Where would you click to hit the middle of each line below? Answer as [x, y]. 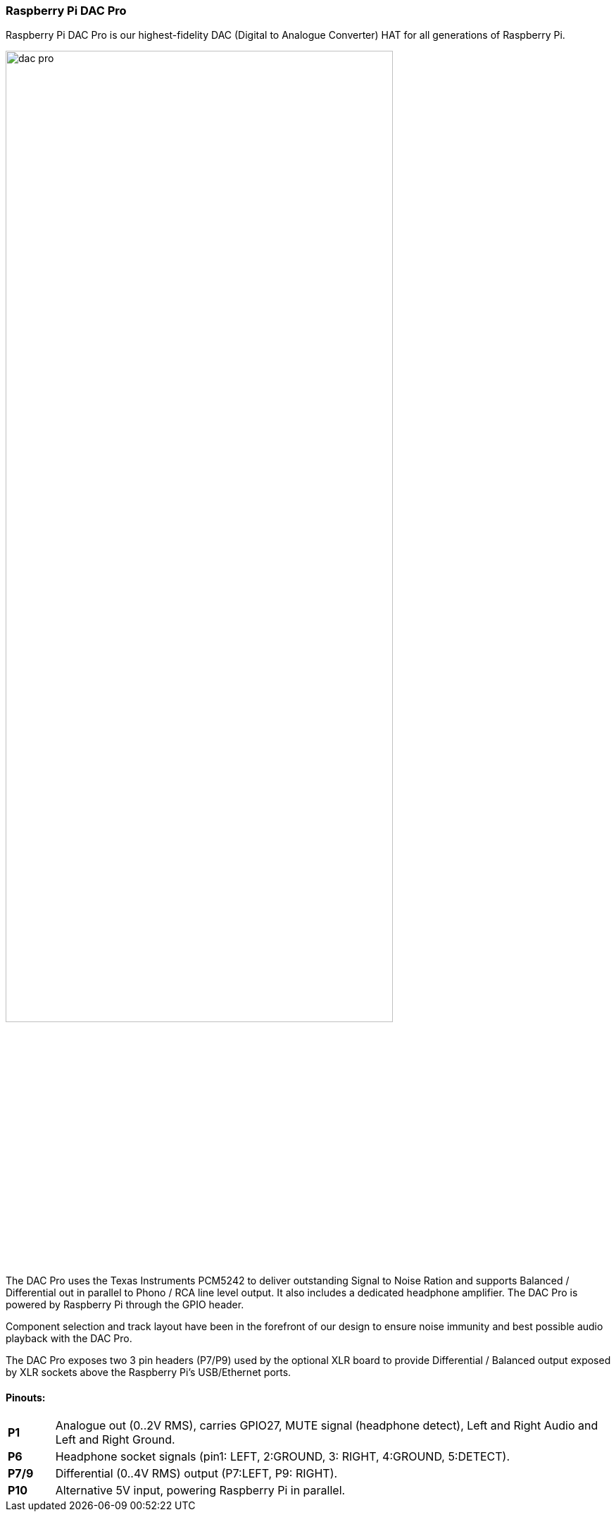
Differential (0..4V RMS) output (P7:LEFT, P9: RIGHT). [196, 1474]
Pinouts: [26, 1397]
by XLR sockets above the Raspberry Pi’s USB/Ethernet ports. [149, 1372]
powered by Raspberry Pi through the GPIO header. [125, 1304]
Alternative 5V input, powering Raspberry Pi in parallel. [200, 1491]
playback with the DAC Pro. [69, 1338]
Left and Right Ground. [115, 1440]
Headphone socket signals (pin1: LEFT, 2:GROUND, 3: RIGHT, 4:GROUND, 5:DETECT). [283, 1457]
